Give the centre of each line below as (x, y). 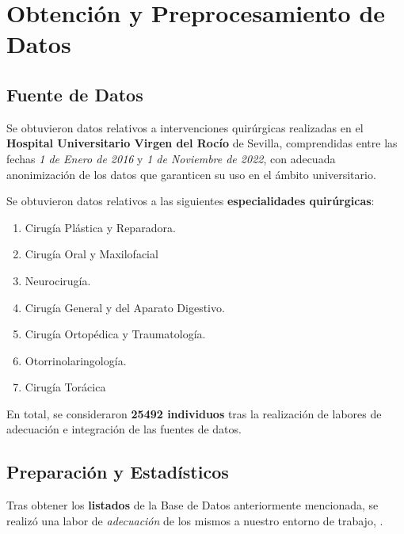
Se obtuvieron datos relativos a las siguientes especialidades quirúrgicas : (191, 201)
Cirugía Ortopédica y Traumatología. (115, 334)
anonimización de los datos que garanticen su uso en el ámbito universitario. (191, 174)
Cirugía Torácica (65, 387)
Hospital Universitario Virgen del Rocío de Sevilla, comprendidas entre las (202, 143)
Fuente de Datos (75, 94)
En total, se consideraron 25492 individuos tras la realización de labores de (194, 413)
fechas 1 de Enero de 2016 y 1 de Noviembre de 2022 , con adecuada (171, 158)
